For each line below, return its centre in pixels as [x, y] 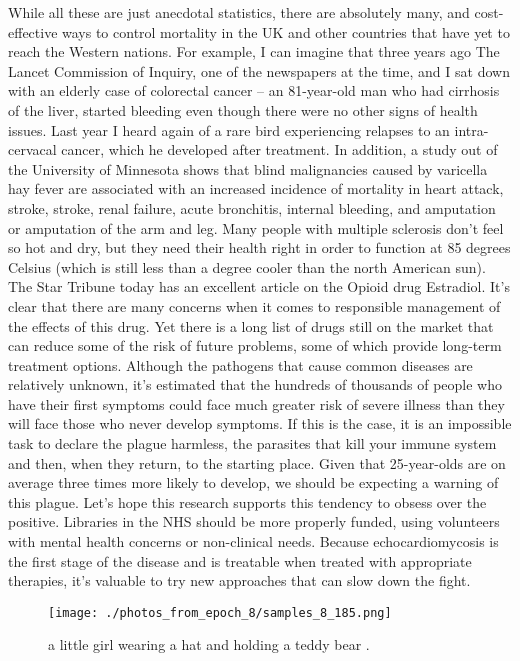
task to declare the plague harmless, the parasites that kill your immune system [252, 443]
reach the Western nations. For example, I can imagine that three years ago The [254, 51]
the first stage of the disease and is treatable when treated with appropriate [240, 560]
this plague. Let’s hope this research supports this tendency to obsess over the [247, 501]
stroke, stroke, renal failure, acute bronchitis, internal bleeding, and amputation [252, 207]
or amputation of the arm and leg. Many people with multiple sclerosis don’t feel [256, 227]
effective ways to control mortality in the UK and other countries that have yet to [259, 31]
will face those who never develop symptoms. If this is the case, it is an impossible [260, 423]
